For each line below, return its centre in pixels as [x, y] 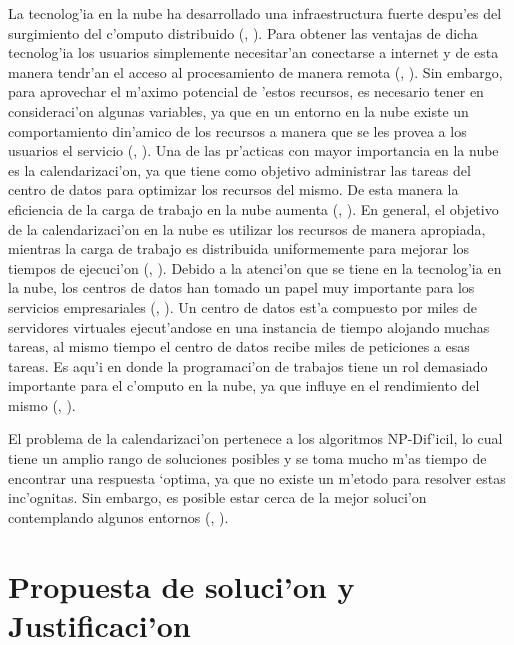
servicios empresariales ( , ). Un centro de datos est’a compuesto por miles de [242, 306]
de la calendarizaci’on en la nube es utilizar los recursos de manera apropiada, [247, 228]
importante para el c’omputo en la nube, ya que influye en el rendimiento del [244, 385]
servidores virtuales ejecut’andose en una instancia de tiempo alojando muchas [249, 326]
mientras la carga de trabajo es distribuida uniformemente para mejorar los [239, 248]
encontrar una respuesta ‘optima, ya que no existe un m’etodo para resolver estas [257, 477]
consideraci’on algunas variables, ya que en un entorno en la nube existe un [238, 110]
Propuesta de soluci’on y [181, 585]
